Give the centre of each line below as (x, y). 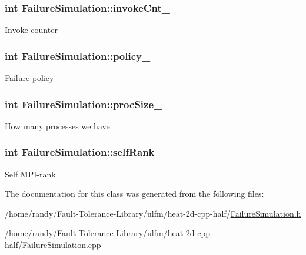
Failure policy (29, 78)
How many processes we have (57, 125)
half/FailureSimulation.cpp (53, 245)
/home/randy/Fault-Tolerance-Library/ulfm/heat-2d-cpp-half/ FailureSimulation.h (153, 213)
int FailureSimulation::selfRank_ (84, 152)
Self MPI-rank (30, 174)
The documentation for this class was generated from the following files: (134, 194)
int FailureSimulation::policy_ (78, 56)
